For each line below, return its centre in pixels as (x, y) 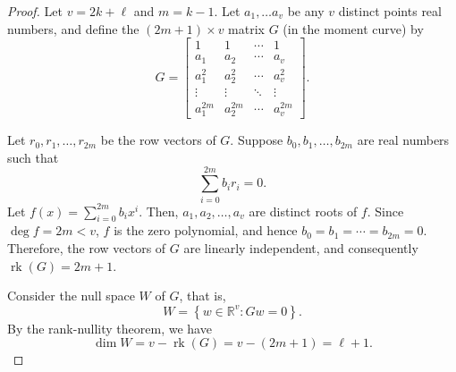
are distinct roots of (303, 211)
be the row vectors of (158, 140)
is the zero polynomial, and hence (206, 230)
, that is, (203, 296)
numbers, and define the (73, 28)
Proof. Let (35, 11)
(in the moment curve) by (353, 28)
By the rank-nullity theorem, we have (110, 328)
